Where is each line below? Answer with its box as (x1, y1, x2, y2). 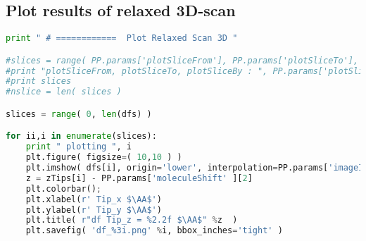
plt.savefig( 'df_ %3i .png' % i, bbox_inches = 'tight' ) (25, 225, 283, 236)
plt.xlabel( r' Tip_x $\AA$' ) (25, 194, 162, 204)
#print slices (6, 76, 72, 87)
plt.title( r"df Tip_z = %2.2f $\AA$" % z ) (25, 215, 238, 225)
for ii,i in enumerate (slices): (6, 131, 157, 142)
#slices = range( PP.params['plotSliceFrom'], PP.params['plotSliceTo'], (6, 55, 359, 66)
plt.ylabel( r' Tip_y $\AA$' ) (25, 204, 162, 215)
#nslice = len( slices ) (6, 87, 122, 97)
